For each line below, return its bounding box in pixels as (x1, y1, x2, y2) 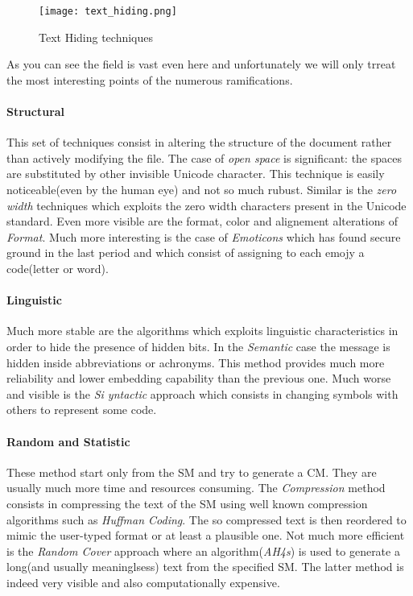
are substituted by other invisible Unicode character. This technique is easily (6, 165, 385, 182)
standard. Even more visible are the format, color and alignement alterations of (6, 213, 399, 230)
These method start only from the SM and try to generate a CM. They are (6, 463, 377, 480)
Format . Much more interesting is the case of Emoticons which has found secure (6, 228, 401, 245)
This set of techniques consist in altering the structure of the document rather (6, 134, 392, 151)
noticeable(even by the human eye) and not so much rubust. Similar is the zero (6, 181, 397, 198)
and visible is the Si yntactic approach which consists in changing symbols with (6, 385, 399, 402)
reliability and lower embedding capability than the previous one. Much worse (6, 370, 391, 387)
